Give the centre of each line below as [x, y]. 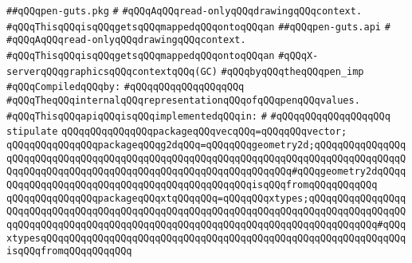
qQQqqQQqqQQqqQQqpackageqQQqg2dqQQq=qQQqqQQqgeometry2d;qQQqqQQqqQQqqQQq [206, 145]
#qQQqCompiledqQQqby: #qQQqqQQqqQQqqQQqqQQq [126, 87]
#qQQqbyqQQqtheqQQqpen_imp [292, 71]
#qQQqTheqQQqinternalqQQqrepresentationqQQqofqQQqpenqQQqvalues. [183, 100]
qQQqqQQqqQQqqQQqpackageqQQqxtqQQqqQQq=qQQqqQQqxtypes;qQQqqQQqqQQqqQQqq [206, 198]
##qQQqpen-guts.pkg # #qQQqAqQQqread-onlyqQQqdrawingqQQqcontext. [184, 11]
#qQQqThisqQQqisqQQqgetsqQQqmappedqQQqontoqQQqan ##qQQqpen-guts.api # [198, 27]
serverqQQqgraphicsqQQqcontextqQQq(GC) [112, 71]
